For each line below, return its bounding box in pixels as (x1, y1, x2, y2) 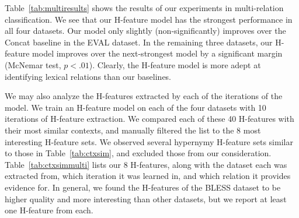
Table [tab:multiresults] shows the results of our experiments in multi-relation (5, 2, 284, 13)
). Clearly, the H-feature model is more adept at (89, 58, 261, 71)
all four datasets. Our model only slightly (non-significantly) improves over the (5, 24, 286, 37)
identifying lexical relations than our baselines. (5, 70, 172, 82)
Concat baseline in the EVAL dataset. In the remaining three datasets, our (5, 36, 273, 48)
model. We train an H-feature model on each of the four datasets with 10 (5, 101, 266, 113)
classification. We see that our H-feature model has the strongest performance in (5, 13, 293, 25)
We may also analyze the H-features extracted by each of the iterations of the (5, 90, 283, 102)
